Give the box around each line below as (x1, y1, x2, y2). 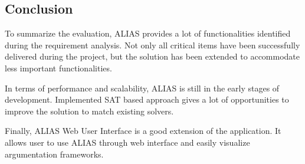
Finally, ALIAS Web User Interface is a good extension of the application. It (5, 124, 281, 137)
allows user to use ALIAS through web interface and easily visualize (5, 136, 250, 148)
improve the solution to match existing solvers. (5, 104, 174, 117)
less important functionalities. (5, 61, 112, 74)
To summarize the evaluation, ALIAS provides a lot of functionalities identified (5, 27, 291, 40)
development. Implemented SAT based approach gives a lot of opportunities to (5, 93, 289, 106)
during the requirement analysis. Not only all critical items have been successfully (5, 38, 300, 51)
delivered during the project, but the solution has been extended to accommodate (5, 50, 300, 63)
